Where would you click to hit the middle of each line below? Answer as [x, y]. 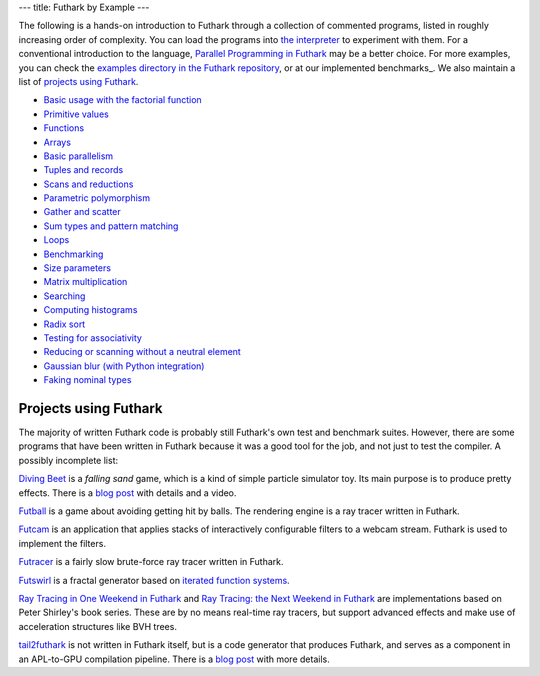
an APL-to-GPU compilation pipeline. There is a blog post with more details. [174, 659]
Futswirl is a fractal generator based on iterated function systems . [154, 580]
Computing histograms [90, 310]
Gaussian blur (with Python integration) [124, 366]
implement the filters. [62, 543]
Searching [64, 296]
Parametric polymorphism [97, 198]
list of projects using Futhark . [78, 81]
